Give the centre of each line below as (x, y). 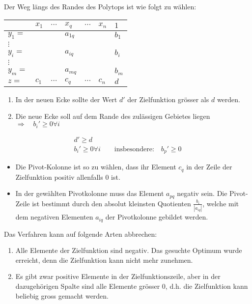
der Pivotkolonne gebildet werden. (157, 217)
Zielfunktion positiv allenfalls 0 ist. (68, 177)
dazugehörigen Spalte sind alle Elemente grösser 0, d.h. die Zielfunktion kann (132, 286)
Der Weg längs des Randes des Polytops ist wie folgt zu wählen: (100, 6)
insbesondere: (134, 149)
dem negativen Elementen (54, 217)
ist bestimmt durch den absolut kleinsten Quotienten (112, 203)
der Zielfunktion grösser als (168, 99)
